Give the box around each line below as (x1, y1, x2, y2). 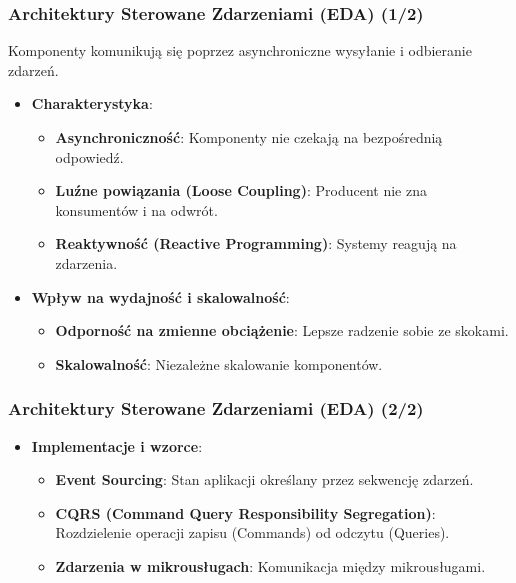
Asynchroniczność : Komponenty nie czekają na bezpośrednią (55, 127, 443, 147)
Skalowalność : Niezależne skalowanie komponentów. (55, 353, 383, 374)
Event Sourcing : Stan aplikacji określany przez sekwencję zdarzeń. (55, 469, 474, 490)
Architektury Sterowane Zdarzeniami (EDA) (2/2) (8, 396, 424, 421)
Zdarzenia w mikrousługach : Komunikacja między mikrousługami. (55, 555, 486, 576)
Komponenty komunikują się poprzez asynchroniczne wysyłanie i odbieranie (8, 40, 472, 61)
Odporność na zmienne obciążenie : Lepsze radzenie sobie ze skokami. (55, 320, 509, 341)
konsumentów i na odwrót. (55, 199, 218, 220)
